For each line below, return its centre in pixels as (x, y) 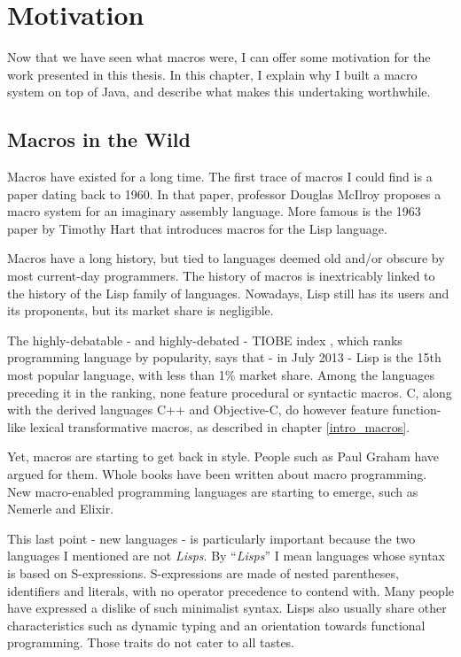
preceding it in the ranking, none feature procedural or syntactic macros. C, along (230, 392)
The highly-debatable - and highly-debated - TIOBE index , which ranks (205, 340)
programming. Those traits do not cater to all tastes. (151, 642)
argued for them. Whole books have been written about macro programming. (217, 474)
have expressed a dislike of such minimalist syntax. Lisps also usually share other (227, 608)
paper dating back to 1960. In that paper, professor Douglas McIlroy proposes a (224, 193)
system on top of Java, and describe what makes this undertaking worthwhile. (219, 92)
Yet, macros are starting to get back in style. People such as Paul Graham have (223, 456)
